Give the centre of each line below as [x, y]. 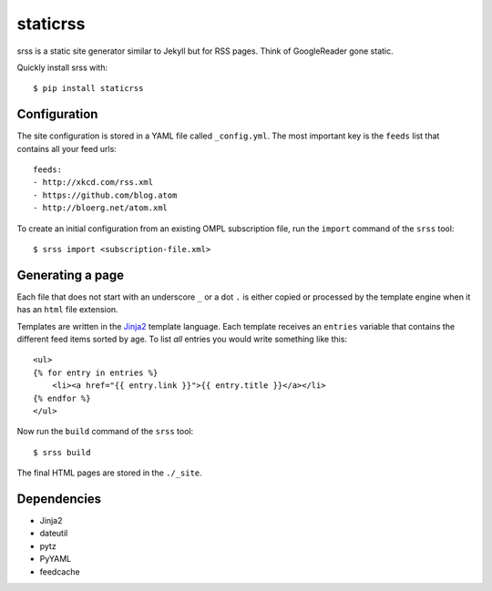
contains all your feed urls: [67, 148]
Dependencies [59, 499]
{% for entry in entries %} [96, 372]
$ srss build [62, 452]
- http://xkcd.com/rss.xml [93, 183]
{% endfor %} [62, 398]
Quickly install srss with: [62, 67]
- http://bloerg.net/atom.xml [101, 208]
